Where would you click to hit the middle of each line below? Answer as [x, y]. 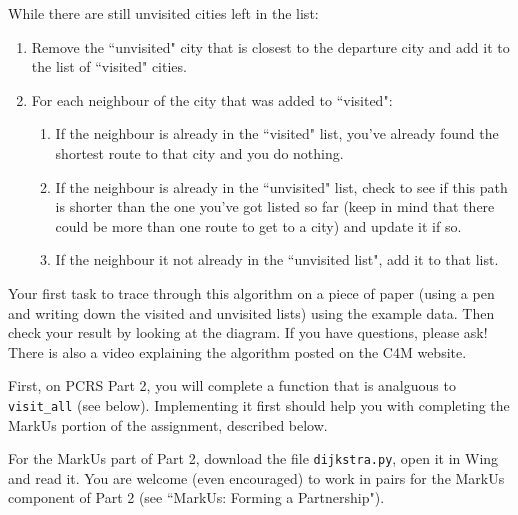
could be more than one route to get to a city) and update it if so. [258, 225]
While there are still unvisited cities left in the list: [163, 13]
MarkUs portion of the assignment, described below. [168, 424]
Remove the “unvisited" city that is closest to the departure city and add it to [270, 46]
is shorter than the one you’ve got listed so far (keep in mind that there [275, 206]
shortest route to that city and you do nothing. [199, 152]
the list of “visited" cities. [109, 66]
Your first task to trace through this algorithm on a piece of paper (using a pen [251, 292]
